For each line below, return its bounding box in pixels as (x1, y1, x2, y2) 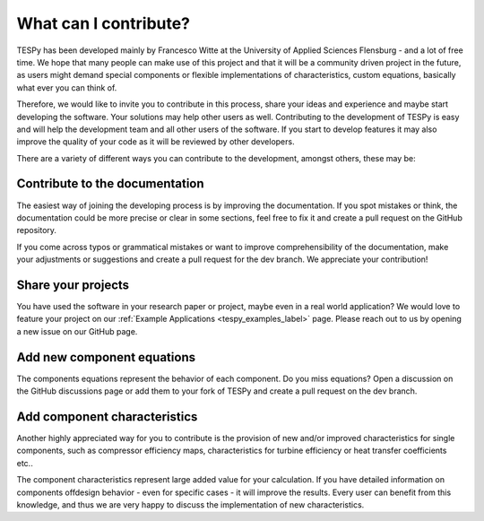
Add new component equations (16, 350, 196, 365)
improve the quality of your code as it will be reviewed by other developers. (16, 136, 295, 147)
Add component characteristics (16, 409, 198, 424)
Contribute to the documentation (16, 176, 205, 192)
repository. (16, 225, 57, 236)
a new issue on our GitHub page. (16, 326, 138, 336)
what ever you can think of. (16, 82, 117, 93)
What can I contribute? (16, 13, 191, 33)
